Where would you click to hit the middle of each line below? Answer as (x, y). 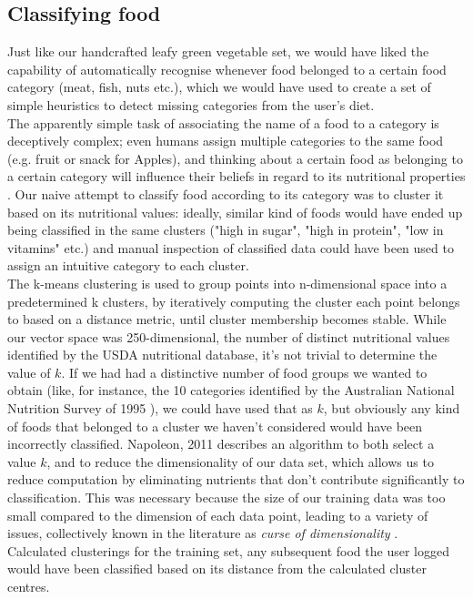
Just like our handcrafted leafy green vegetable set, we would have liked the (218, 51)
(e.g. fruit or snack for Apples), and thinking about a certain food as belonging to (235, 158)
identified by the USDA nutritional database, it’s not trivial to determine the (222, 355)
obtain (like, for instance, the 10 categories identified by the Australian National (231, 390)
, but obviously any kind (392, 408)
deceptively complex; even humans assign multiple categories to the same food (226, 141)
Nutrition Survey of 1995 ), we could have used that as (160, 408)
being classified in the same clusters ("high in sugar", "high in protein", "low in (226, 230)
